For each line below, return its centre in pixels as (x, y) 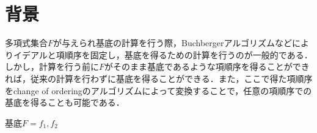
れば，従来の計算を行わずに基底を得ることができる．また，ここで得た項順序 (159, 78)
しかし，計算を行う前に (52, 66)
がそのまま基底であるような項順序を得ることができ (207, 66)
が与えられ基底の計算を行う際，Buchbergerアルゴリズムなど (173, 43)
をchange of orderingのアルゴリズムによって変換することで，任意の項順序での (158, 90)
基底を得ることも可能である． (65, 102)
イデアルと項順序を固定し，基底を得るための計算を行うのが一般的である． (163, 54)
